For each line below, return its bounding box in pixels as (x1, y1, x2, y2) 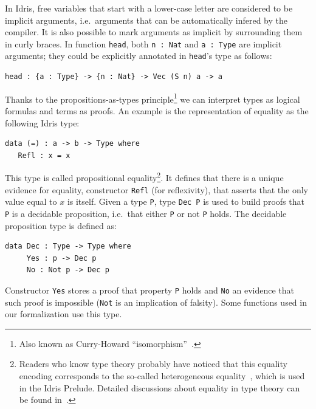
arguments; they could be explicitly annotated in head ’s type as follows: (5, 49, 272, 62)
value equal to (5, 195, 57, 208)
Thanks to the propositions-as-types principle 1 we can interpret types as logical (5, 91, 300, 105)
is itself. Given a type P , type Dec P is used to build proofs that (67, 195, 304, 208)
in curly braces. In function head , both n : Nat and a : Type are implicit (5, 37, 282, 50)
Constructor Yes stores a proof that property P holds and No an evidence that (5, 283, 295, 296)
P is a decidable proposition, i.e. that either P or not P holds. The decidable (5, 207, 287, 219)
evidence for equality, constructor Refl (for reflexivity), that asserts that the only (5, 183, 308, 196)
